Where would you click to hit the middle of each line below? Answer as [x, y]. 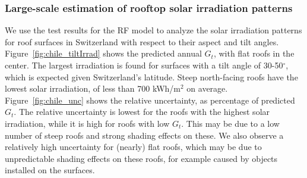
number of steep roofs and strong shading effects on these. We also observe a [144, 135]
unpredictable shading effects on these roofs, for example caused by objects [141, 158]
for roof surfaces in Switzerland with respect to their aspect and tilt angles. [142, 41]
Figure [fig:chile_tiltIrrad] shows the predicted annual [103, 53]
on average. [207, 88]
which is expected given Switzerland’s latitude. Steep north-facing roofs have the [151, 76]
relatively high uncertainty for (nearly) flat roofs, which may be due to [133, 147]
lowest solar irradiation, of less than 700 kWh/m [93, 88]
